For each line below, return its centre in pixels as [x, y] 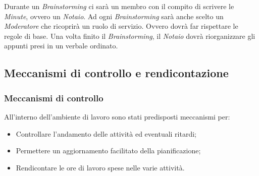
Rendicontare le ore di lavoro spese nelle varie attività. [100, 167]
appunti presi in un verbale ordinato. [61, 46]
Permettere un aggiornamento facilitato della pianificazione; [108, 151]
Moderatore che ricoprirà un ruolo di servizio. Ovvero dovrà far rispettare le [121, 26]
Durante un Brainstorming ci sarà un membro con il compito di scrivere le [119, 6]
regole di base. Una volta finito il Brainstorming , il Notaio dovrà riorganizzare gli [130, 36]
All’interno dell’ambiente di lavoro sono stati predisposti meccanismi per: [117, 116]
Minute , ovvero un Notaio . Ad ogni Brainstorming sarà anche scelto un [114, 16]
